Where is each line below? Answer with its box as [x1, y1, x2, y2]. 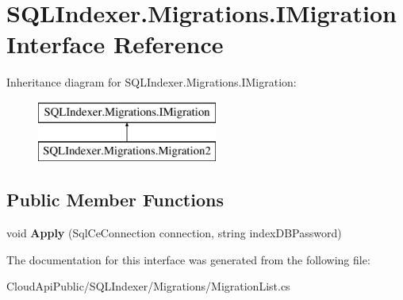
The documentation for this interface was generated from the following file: [6, 251, 370, 267]
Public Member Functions [6, 187, 224, 212]
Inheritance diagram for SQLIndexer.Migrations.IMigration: [6, 74, 297, 90]
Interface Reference [6, 28, 224, 60]
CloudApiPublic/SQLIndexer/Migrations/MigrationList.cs [6, 278, 290, 294]
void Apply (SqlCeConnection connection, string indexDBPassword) [6, 225, 342, 241]
